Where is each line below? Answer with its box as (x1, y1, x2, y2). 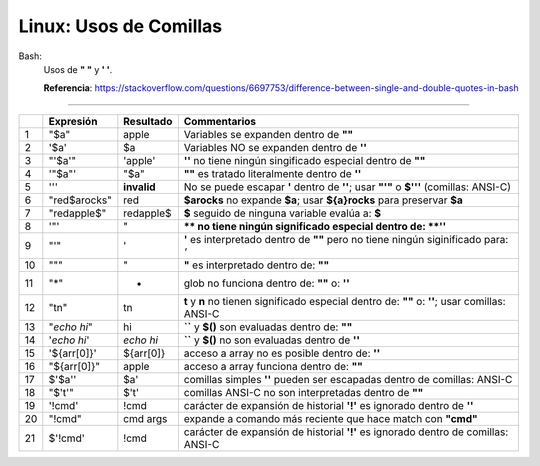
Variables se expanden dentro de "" (183, 127, 354, 141)
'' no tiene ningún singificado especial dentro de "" (183, 153, 426, 167)
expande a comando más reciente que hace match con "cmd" (183, 411, 479, 425)
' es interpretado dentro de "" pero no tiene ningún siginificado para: (183, 232, 509, 246)
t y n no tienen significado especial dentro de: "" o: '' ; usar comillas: (183, 294, 506, 308)
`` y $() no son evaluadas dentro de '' (183, 333, 360, 347)
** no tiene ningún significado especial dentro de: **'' (183, 219, 447, 233)
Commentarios (183, 114, 257, 128)
